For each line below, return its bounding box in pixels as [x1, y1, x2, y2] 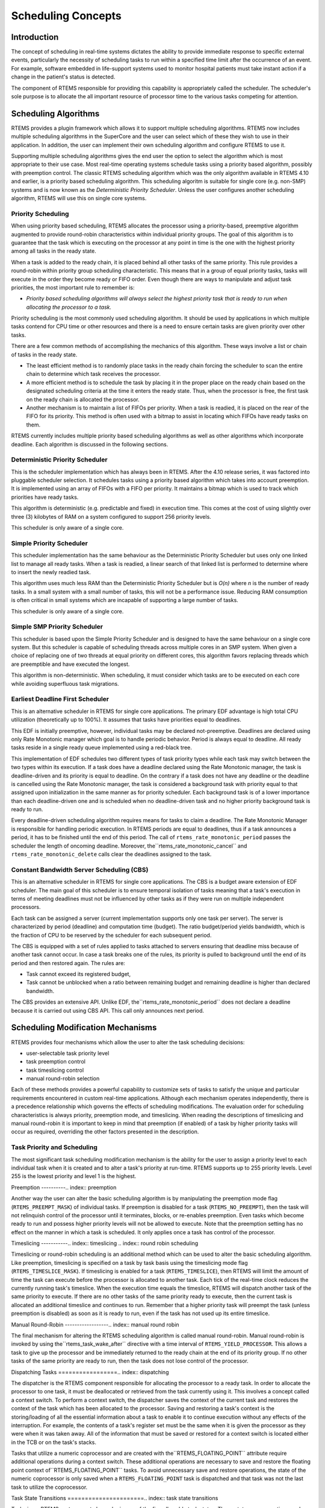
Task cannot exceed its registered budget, [26, 971, 131, 978]
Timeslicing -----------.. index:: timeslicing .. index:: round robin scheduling [11, 1240, 199, 1247]
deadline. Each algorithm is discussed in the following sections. [11, 440, 169, 448]
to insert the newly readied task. [11, 568, 91, 575]
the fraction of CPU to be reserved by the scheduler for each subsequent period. [11, 931, 212, 939]
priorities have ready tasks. [11, 493, 79, 501]
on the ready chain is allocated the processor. [26, 396, 140, 403]
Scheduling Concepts [11, 9, 122, 22]
